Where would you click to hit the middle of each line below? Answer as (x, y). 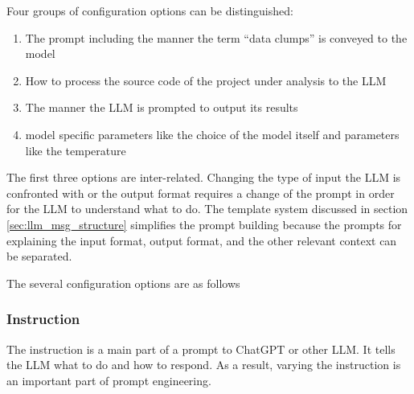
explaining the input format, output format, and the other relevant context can (202, 240)
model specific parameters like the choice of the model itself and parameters (212, 134)
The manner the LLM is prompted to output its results (162, 107)
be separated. (39, 256)
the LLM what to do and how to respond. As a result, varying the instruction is (204, 365)
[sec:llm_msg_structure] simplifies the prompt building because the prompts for (204, 224)
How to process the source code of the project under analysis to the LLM (206, 80)
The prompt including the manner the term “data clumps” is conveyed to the (216, 37)
